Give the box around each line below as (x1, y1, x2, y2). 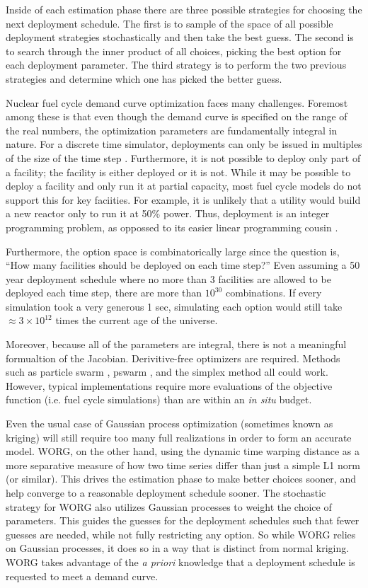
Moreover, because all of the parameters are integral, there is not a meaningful (6, 337, 347, 352)
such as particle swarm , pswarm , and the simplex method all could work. (6, 364, 328, 379)
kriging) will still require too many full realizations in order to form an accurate (6, 430, 352, 444)
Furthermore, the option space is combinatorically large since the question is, (6, 243, 340, 258)
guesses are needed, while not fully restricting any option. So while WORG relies (6, 526, 356, 541)
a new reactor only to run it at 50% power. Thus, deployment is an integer (6, 206, 330, 221)
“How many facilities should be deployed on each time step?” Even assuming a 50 (6, 258, 360, 272)
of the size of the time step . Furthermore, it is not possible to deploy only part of (6, 150, 361, 165)
